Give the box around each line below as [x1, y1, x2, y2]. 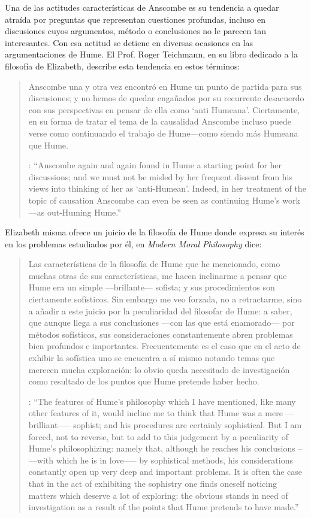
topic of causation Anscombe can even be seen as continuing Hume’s [28, 193, 280, 206]
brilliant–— [28, 419, 71, 431]
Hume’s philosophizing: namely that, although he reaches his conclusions [28, 442, 295, 455]
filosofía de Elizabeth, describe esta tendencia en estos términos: [5, 59, 240, 72]
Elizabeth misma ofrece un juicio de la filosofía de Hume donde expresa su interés [5, 226, 304, 238]
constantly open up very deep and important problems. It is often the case [28, 465, 302, 478]
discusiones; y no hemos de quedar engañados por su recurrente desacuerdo [28, 92, 304, 104]
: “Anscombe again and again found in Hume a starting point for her [28, 159, 282, 171]
